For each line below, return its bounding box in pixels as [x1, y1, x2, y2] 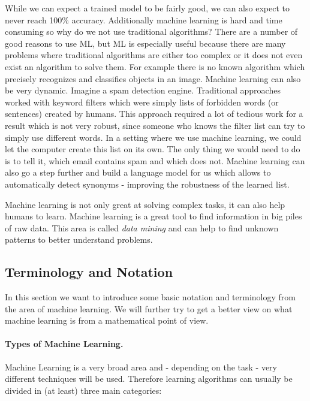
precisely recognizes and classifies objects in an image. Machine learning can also [5, 72, 301, 85]
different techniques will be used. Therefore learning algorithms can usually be [5, 372, 293, 385]
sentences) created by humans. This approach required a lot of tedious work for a [5, 107, 303, 120]
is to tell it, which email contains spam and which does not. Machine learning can [5, 154, 305, 167]
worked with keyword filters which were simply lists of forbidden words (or [5, 95, 279, 108]
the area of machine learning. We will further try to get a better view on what [5, 302, 293, 315]
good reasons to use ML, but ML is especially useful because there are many [5, 37, 286, 49]
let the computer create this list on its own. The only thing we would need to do [5, 143, 300, 155]
